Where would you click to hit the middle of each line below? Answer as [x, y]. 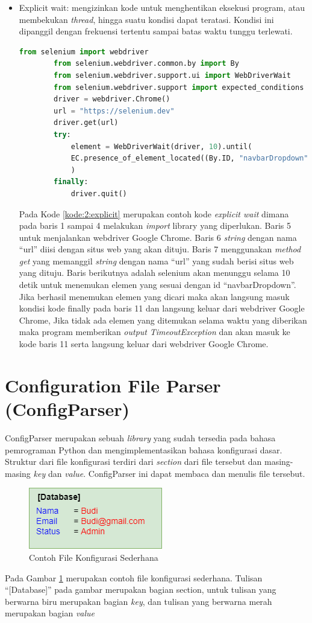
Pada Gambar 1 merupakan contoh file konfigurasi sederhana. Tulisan [134, 577]
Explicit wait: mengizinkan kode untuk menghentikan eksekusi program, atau [162, 7]
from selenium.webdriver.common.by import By [146, 64]
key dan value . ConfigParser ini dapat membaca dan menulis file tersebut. [169, 473]
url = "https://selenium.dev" [114, 111]
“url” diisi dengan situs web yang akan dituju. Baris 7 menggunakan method [160, 249]
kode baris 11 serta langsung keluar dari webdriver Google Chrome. [144, 344]
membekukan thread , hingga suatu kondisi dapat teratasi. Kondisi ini [146, 19]
